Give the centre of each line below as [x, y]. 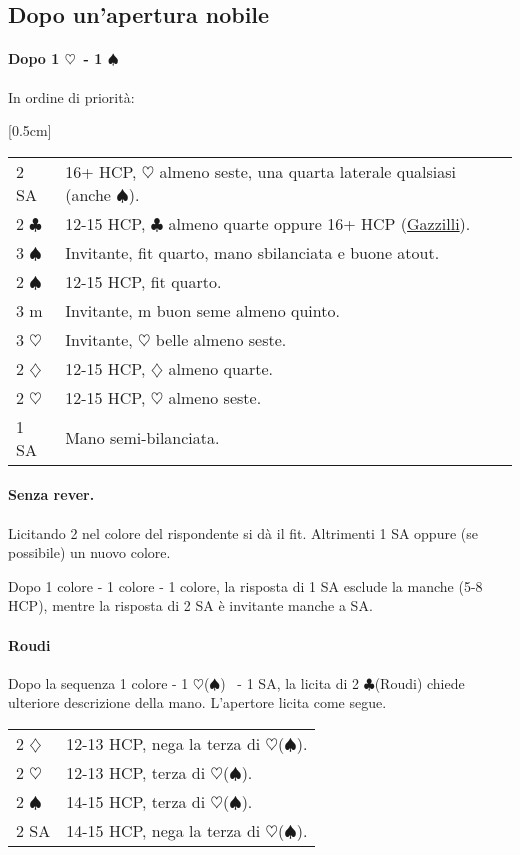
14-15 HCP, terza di [136, 801]
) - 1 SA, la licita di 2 [290, 682]
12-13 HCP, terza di [136, 772]
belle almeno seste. [221, 339]
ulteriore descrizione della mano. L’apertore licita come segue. [197, 702]
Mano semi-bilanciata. [142, 438]
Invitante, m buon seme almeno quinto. [202, 310]
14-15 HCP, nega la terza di [163, 830]
